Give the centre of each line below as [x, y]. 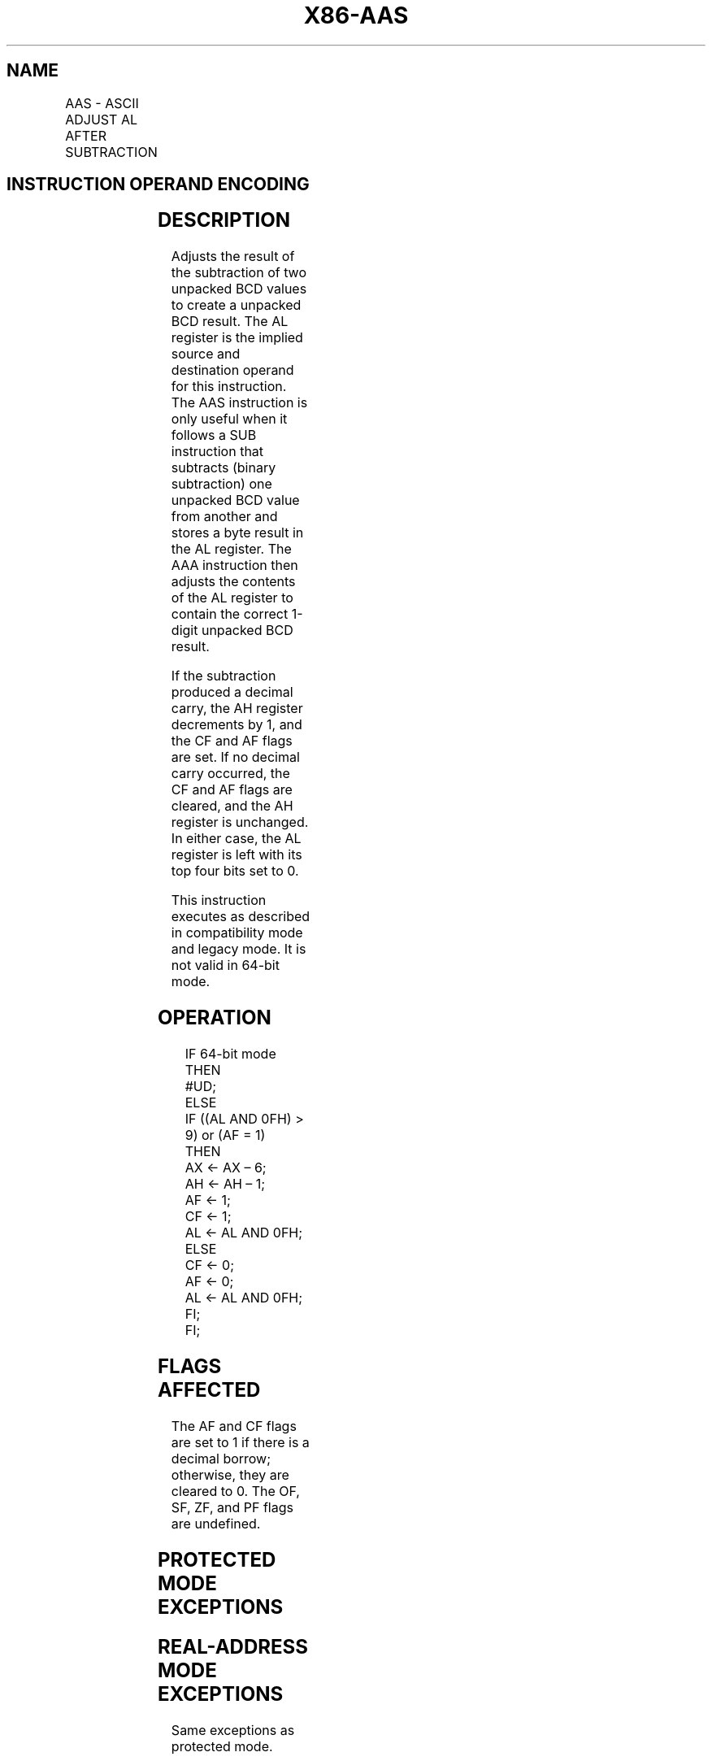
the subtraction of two [239, 273]
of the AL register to [232, 598]
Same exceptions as [233, 1730]
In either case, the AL [236, 839]
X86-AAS [356, 15]
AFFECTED [209, 1390]
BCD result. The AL [230, 322]
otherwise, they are [230, 1474]
